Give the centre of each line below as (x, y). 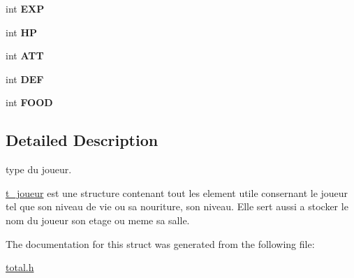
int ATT (25, 56)
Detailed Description (82, 140)
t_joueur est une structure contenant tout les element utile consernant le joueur (177, 192)
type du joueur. (39, 169)
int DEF (25, 79)
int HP (22, 32)
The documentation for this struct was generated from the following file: (160, 243)
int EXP (25, 8)
